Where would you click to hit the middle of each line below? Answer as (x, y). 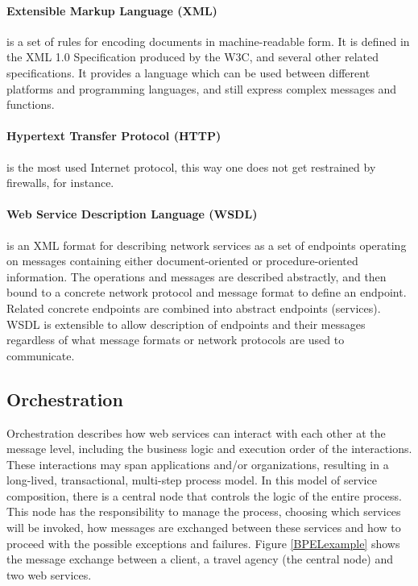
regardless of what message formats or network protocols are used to (176, 340)
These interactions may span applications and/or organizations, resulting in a (198, 464)
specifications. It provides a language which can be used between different (188, 72)
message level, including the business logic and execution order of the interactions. (209, 449)
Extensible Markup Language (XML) (112, 10)
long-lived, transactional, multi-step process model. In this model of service (192, 480)
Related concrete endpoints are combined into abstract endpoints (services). (194, 308)
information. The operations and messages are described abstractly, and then (197, 276)
